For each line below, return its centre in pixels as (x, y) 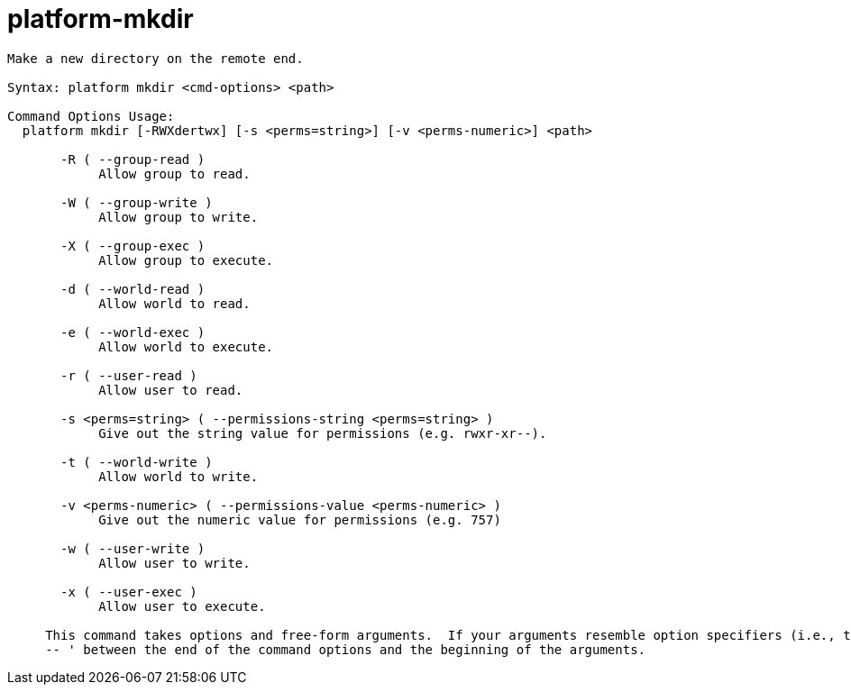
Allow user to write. (174, 563)
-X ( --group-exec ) (133, 246)
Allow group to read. (174, 173)
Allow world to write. (178, 476)
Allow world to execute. (186, 346)
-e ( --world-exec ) (133, 332)
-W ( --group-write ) (137, 202)
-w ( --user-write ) (133, 548)
